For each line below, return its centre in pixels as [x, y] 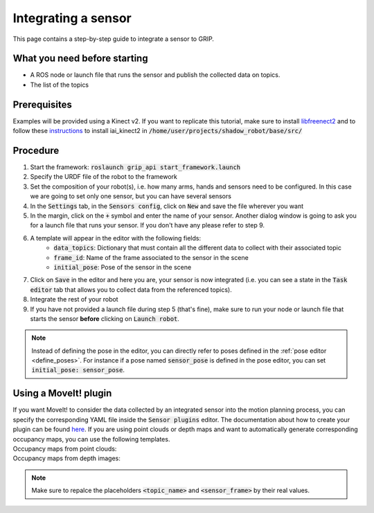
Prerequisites [42, 104]
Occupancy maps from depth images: [66, 458]
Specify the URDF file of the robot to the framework [104, 177]
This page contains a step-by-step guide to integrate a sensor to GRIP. [114, 39]
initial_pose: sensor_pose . [78, 370]
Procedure [36, 150]
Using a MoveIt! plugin [62, 393]
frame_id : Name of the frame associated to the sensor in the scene [151, 257]
